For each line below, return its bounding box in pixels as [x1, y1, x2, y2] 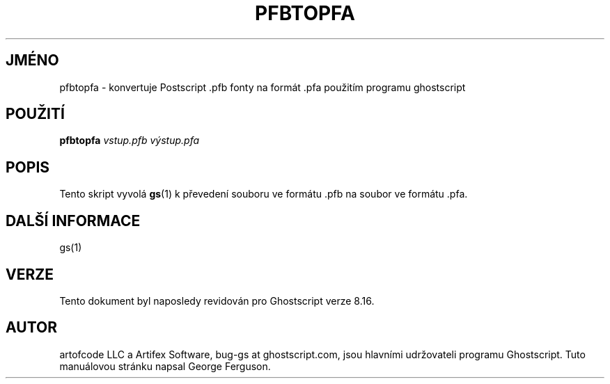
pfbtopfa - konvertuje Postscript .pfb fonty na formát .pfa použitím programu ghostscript [59, 81, 466, 93]
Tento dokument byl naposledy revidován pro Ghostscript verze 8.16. [59, 294, 375, 307]
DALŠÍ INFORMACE [6, 211, 141, 230]
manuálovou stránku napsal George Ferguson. [59, 360, 271, 372]
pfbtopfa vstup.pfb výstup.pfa [59, 134, 200, 147]
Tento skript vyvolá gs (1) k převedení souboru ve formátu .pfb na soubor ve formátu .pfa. [59, 188, 468, 200]
